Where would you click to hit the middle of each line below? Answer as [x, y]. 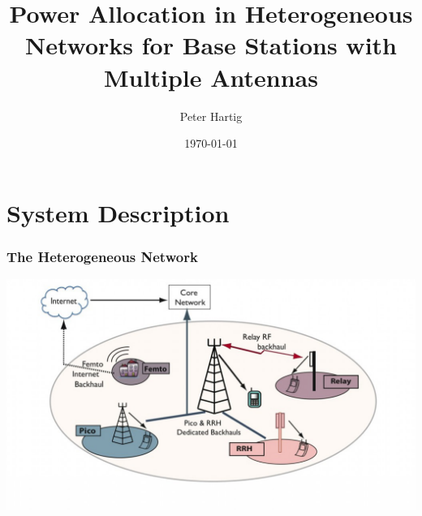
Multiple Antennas [211, 77]
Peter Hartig [211, 116]
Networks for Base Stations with [211, 45]
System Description [118, 212]
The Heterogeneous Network [102, 256]
